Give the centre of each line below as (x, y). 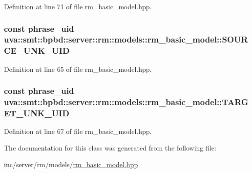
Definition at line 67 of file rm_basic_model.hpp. (78, 131)
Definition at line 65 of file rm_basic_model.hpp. (78, 69)
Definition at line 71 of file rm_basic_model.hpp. (78, 6)
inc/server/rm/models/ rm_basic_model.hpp (71, 164)
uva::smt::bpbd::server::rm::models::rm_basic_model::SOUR (126, 39)
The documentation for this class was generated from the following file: (110, 147)
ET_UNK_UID (37, 113)
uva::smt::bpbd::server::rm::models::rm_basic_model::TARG (126, 102)
